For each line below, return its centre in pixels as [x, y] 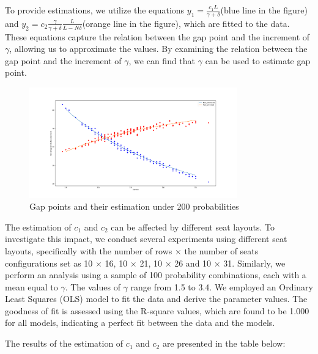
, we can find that [162, 60]
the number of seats [221, 250]
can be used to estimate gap [258, 60]
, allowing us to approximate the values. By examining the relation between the [158, 49]
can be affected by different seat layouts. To [193, 227]
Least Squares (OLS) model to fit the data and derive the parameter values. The [156, 299]
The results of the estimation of [64, 343]
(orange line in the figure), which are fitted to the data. [186, 23]
